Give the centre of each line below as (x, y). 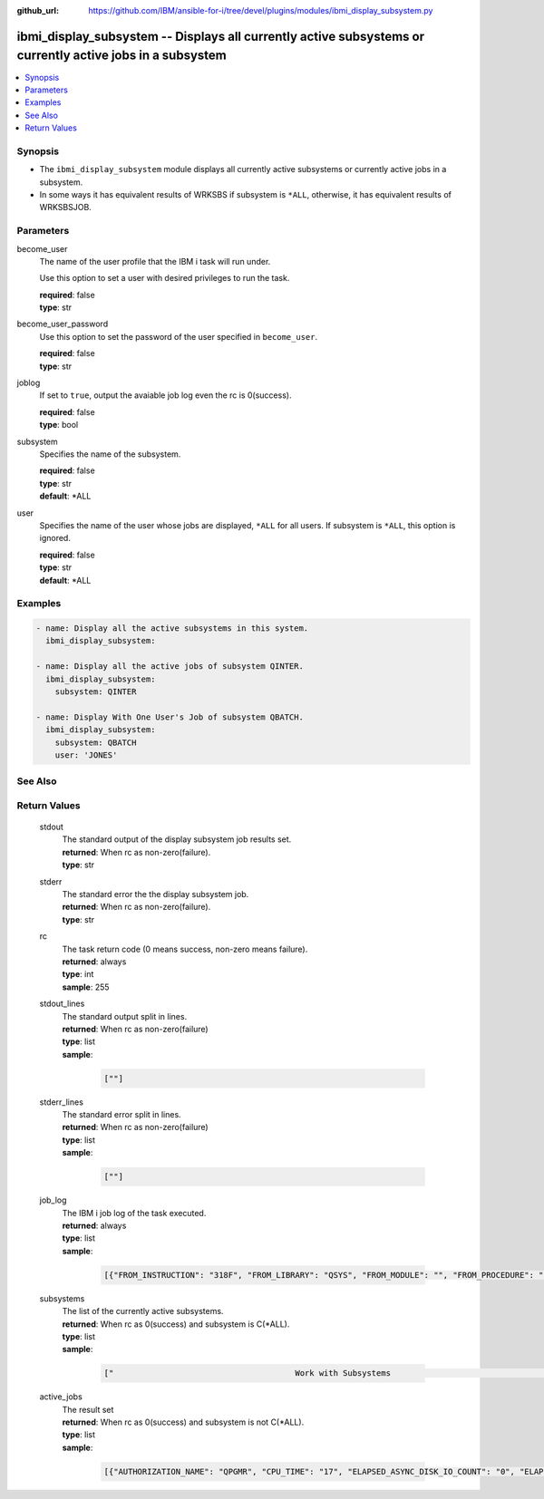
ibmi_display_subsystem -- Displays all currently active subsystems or (221, 36)
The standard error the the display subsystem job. (155, 895)
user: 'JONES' (86, 755)
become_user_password (63, 324)
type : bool (59, 425)
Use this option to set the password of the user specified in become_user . (178, 336)
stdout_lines (62, 1004)
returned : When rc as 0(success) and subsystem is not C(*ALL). (183, 1422)
